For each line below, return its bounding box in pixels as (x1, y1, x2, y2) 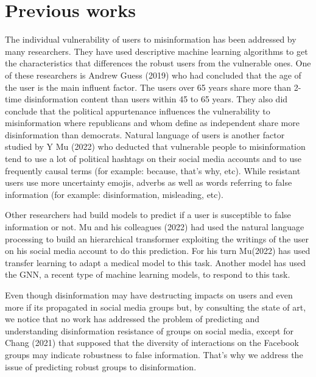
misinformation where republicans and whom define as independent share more (5, 116, 300, 129)
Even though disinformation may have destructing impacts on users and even (5, 289, 293, 301)
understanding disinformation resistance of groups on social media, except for (5, 324, 293, 337)
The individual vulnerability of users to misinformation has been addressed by (5, 33, 297, 46)
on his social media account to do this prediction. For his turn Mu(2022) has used (5, 244, 311, 257)
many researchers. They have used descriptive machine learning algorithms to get (5, 44, 308, 57)
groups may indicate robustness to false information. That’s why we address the (5, 348, 303, 361)
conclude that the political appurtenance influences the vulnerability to (5, 104, 270, 117)
